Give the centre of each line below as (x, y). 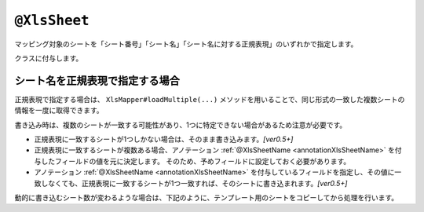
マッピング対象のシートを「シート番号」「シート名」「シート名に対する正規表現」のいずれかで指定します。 (186, 44)
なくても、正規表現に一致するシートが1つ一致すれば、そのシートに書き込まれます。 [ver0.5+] (197, 183)
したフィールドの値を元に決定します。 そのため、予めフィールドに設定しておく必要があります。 (196, 161)
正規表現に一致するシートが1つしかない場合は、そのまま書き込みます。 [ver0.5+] (164, 139)
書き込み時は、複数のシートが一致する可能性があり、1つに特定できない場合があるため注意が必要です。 (181, 125)
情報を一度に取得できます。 (59, 111)
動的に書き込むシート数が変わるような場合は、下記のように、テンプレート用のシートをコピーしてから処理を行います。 (207, 197)
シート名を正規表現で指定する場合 (97, 80)
